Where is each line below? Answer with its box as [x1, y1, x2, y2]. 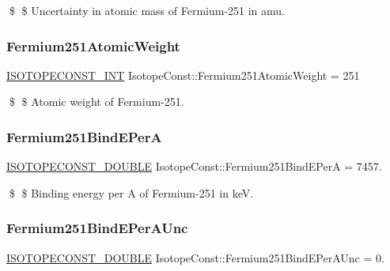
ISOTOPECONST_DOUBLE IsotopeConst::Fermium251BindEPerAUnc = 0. [6, 249, 384, 265]
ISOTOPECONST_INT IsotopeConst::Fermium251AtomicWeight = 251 [6, 66, 360, 83]
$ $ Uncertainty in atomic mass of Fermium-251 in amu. [9, 2, 286, 18]
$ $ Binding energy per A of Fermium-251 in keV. [9, 184, 254, 201]
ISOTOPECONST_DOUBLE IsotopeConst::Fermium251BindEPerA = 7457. [6, 158, 382, 175]
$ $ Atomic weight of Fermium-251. [9, 93, 184, 110]
